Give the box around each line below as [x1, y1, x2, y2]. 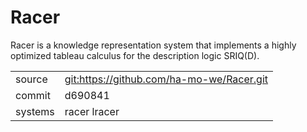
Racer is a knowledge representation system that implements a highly [10, 39, 297, 51]
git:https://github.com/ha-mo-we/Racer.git [64, 72, 269, 86]
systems [15, 104, 55, 118]
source [15, 72, 48, 86]
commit [15, 88, 51, 102]
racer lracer [64, 104, 120, 118]
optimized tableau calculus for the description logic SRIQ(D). [10, 49, 260, 61]
